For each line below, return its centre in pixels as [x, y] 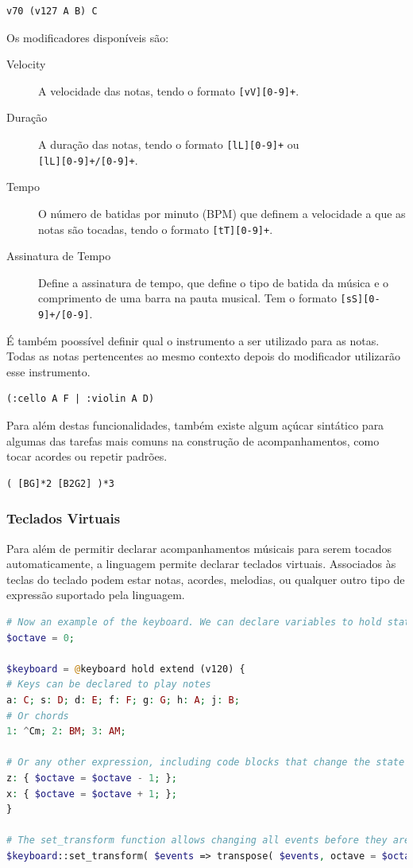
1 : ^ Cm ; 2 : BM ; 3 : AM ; [66, 732]
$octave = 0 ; [41, 638]
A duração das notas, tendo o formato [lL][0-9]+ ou [169, 144]
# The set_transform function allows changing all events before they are [208, 841]
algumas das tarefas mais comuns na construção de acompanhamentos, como [193, 440]
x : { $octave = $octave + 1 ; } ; [92, 794]
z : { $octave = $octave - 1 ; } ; [92, 778]
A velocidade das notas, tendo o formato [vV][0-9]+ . [169, 90]
